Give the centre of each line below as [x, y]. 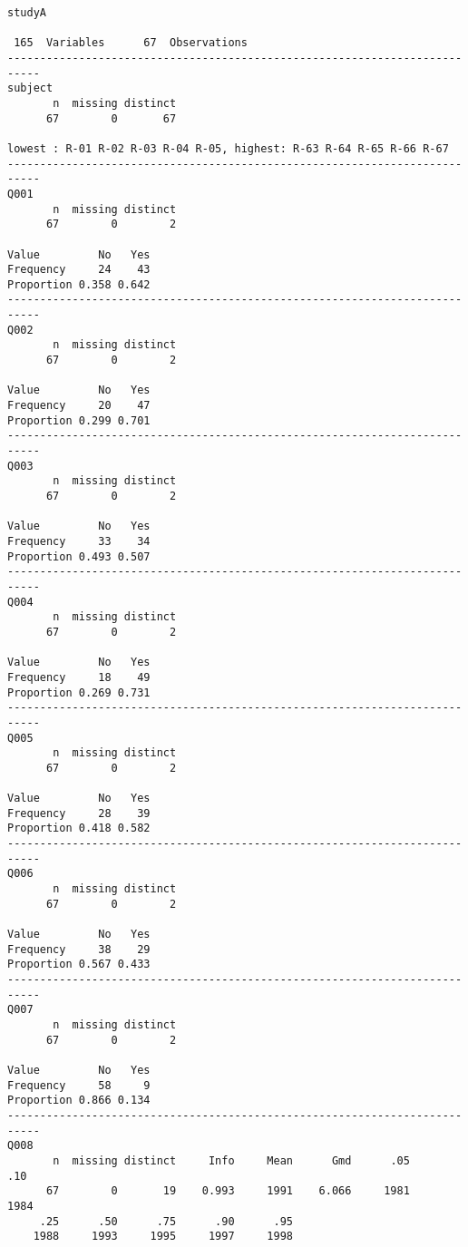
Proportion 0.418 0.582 [79, 828]
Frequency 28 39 [79, 813]
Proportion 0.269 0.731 [79, 692]
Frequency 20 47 [79, 406]
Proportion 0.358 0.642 [79, 284]
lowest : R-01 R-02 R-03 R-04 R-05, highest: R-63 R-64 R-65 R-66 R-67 [228, 148]
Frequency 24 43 [79, 270]
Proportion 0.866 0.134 [79, 1101]
